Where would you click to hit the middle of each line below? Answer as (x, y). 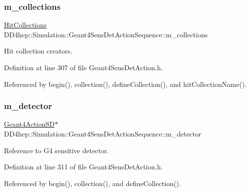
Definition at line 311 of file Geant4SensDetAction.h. (83, 167)
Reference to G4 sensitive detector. (57, 150)
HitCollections (25, 25)
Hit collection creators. (38, 51)
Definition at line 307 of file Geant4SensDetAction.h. (83, 67)
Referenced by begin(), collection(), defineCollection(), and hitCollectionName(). (125, 84)
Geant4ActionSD (29, 124)
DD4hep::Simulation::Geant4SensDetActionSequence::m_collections (106, 34)
